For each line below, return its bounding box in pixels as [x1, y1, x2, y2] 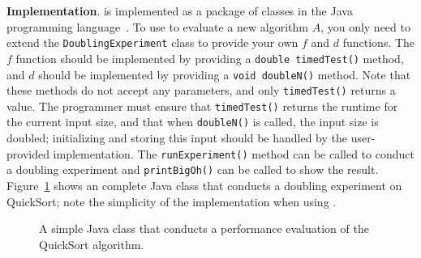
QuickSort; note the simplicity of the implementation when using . [6, 192, 337, 209]
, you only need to [320, 18, 410, 35]
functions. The [342, 34, 415, 51]
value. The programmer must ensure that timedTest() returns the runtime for [6, 97, 398, 114]
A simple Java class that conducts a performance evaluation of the [39, 220, 369, 237]
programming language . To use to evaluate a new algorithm [6, 18, 308, 35]
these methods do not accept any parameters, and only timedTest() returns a [6, 82, 396, 99]
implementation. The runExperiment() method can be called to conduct [53, 145, 415, 162]
